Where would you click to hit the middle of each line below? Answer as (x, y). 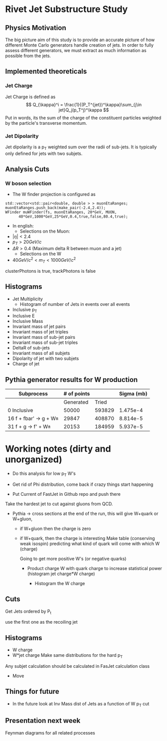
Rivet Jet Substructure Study (67, 9)
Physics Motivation (36, 28)
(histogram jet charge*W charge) (61, 574)
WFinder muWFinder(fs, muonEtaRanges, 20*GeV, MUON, (61, 212)
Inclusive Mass (28, 321)
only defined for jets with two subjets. (44, 153)
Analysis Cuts (27, 169)
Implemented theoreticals (46, 71)
